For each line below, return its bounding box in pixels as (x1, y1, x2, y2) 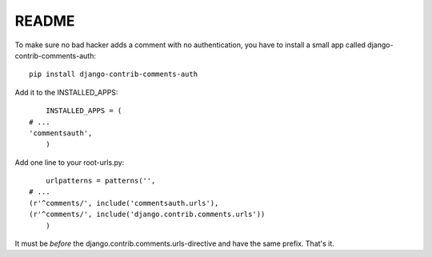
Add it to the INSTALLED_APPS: (14, 87, 118, 97)
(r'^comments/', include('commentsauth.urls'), (29, 199, 219, 207)
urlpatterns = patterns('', (45, 176, 156, 186)
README (14, 12, 75, 30)
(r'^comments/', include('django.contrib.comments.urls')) (29, 210, 266, 219)
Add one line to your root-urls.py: (14, 157, 125, 167)
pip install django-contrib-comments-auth (29, 70, 198, 79)
